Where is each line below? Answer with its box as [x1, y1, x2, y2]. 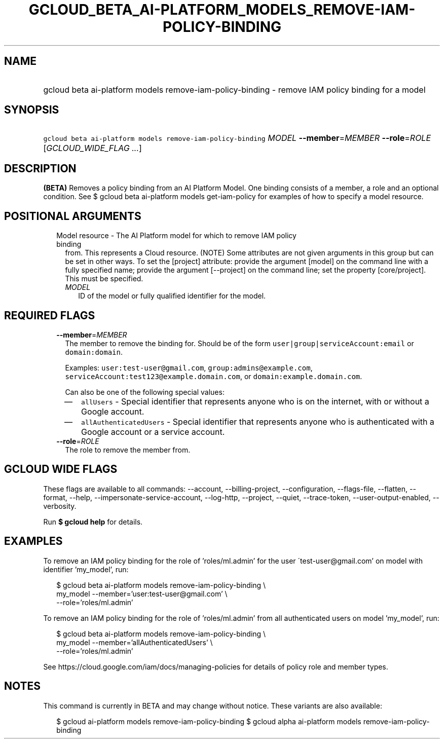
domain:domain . [65, 347, 123, 356]
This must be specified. [65, 274, 143, 283]
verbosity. [43, 501, 77, 510]
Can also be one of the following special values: [65, 387, 225, 396]
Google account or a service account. [81, 426, 225, 437]
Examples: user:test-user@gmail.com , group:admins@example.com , [65, 363, 313, 372]
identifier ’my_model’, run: [43, 565, 129, 574]
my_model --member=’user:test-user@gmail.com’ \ [56, 589, 228, 598]
